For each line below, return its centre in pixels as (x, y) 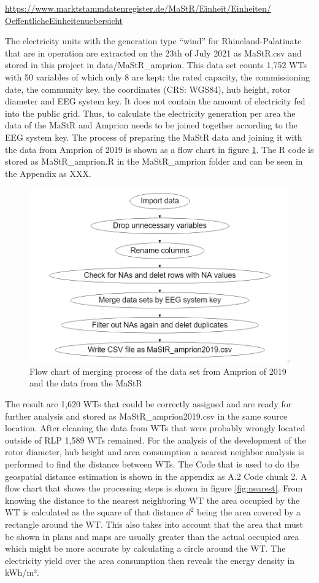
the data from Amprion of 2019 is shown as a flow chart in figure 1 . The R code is (159, 149)
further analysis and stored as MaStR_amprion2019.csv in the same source (146, 416)
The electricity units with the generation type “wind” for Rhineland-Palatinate (153, 41)
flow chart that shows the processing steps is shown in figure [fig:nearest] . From (154, 488)
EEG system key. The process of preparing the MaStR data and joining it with (154, 137)
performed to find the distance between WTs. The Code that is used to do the (152, 464)
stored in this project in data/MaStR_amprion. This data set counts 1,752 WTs (156, 65)
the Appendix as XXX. (48, 173)
